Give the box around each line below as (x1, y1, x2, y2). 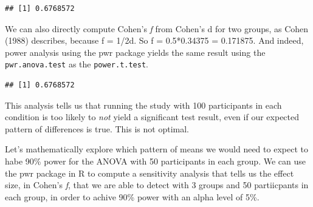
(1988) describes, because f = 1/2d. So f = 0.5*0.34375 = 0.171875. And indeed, (5, 34, 304, 47)
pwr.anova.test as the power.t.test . (5, 58, 148, 70)
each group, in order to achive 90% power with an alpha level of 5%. (5, 190, 260, 203)
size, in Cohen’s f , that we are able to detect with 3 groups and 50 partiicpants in (5, 178, 309, 191)
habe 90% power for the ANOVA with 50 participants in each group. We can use (5, 155, 306, 167)
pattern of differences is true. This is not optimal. (5, 122, 189, 135)
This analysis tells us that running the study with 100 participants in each (5, 98, 282, 111)
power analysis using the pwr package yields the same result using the (5, 46, 266, 58)
